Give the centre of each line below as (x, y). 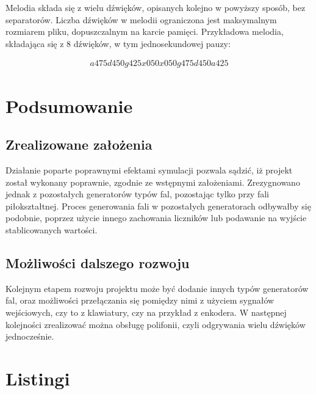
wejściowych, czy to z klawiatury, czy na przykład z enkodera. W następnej (146, 312)
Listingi (38, 378)
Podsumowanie (69, 105)
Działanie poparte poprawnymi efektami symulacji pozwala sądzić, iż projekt (149, 170)
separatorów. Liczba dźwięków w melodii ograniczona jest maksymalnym (141, 19)
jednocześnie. (30, 336)
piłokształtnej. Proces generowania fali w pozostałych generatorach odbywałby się (158, 206)
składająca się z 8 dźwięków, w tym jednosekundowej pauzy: (118, 43)
